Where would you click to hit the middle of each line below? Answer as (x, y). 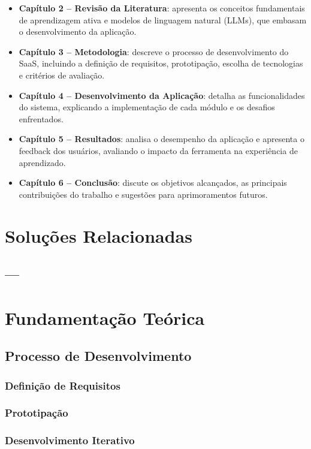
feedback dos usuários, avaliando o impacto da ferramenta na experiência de (158, 150)
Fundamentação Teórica (105, 317)
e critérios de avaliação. (62, 75)
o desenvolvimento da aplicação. (78, 31)
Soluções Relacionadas (99, 235)
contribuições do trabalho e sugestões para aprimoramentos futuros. (143, 194)
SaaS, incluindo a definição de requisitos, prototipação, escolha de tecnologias (161, 63)
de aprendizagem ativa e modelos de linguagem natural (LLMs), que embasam (163, 19)
